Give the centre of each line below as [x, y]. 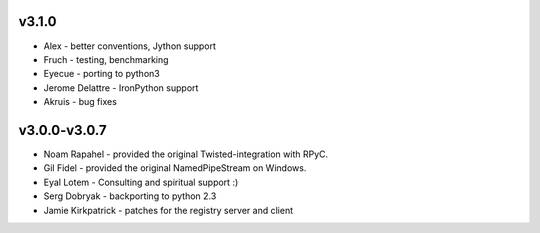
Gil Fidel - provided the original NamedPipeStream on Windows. [175, 168]
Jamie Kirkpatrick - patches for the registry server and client [168, 210]
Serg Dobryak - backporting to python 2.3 [130, 196]
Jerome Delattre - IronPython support [121, 87]
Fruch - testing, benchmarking [106, 59]
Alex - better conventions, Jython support [130, 46]
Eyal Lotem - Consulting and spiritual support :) [141, 182]
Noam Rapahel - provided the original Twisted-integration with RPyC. [186, 154]
